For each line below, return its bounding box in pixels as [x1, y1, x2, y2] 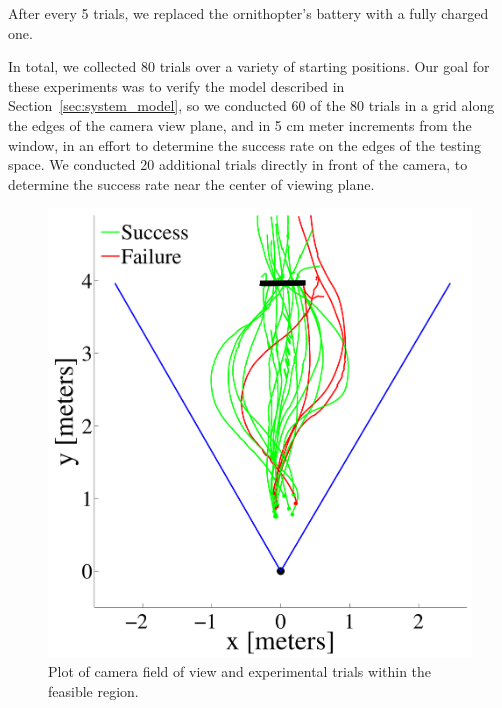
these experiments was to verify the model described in [8, 75, 345, 96]
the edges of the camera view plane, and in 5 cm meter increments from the [8, 114, 472, 135]
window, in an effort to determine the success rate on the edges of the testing [8, 134, 481, 155]
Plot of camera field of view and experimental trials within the [48, 660, 432, 681]
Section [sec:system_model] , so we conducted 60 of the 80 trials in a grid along [8, 95, 495, 116]
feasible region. [48, 680, 139, 701]
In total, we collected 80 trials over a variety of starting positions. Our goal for [8, 56, 490, 77]
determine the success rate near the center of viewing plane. [8, 173, 375, 194]
